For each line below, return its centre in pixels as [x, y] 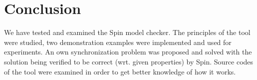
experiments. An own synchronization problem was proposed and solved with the [128, 52]
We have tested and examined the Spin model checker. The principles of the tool [127, 32]
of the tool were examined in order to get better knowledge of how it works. [120, 71]
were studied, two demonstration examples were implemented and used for [118, 42]
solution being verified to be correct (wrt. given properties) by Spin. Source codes [129, 61]
